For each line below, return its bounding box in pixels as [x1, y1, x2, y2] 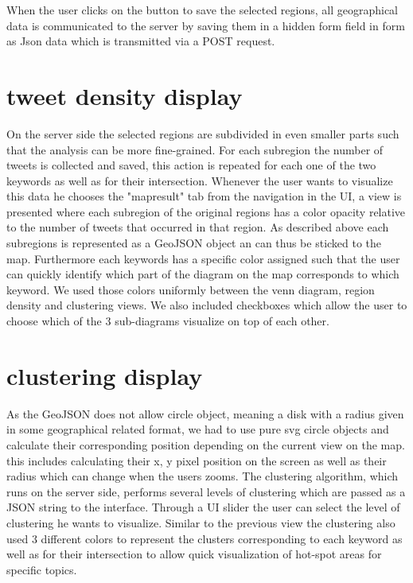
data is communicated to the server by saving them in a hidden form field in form [6, 17, 405, 33]
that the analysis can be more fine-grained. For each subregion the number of [6, 141, 384, 157]
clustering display [6, 359, 203, 391]
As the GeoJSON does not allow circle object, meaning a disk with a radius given [6, 405, 404, 422]
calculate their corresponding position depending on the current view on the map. [6, 436, 405, 453]
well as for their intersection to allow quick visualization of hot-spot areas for [6, 546, 382, 562]
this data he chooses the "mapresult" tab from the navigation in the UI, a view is [6, 188, 402, 204]
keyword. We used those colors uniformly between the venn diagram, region [6, 281, 375, 297]
